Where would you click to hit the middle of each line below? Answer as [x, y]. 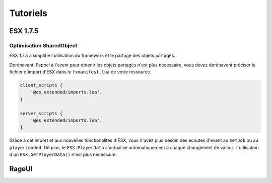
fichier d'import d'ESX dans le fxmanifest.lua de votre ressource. [80, 72]
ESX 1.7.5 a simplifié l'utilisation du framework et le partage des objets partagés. [92, 56]
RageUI [21, 169]
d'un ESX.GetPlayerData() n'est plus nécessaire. [63, 155]
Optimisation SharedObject [43, 45]
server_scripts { [41, 113]
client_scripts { [41, 85]
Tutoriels [28, 13]
